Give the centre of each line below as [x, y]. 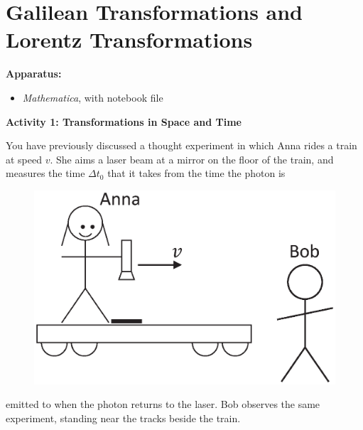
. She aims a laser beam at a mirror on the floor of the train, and [192, 159]
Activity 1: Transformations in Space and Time [124, 121]
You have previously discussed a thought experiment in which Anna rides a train [181, 145]
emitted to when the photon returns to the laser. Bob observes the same [163, 404]
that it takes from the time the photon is [196, 173]
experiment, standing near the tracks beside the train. [123, 418]
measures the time [45, 173]
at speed [24, 159]
